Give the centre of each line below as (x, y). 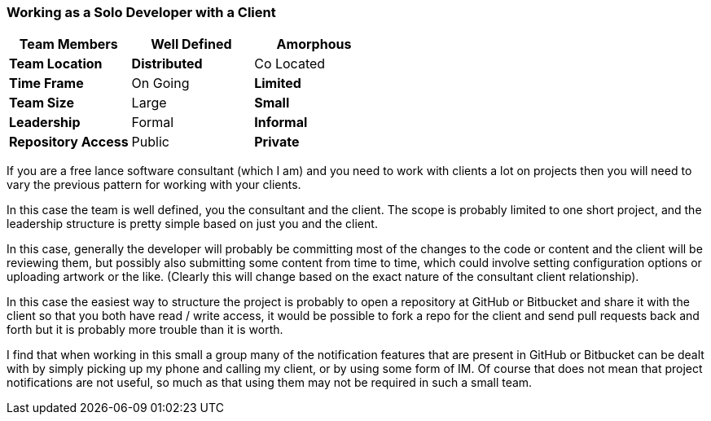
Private (277, 142)
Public (150, 142)
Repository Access (69, 142)
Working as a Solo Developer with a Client (141, 12)
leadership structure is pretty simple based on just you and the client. (192, 224)
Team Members (68, 44)
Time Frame (46, 83)
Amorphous (314, 44)
